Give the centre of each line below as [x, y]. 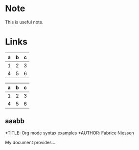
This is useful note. [24, 22]
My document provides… [30, 142]
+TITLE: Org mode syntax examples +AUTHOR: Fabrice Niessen [69, 133]
